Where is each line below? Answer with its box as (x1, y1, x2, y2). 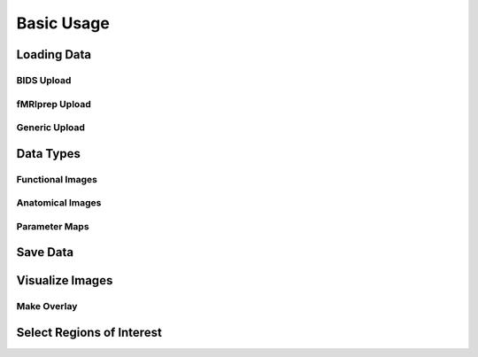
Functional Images (16, 173, 97, 185)
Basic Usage (16, 13, 110, 33)
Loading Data (16, 47, 92, 62)
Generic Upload (16, 121, 86, 134)
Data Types (16, 146, 81, 161)
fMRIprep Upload (16, 97, 92, 110)
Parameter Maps (16, 220, 89, 232)
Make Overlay (16, 300, 78, 313)
